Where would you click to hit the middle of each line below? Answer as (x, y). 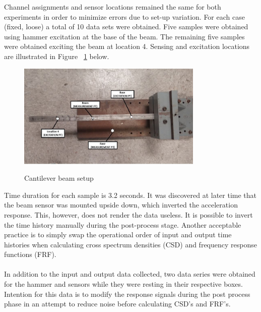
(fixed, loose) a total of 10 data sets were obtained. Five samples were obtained (126, 27)
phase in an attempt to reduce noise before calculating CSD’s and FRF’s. (117, 304)
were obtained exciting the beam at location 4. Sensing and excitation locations (127, 46)
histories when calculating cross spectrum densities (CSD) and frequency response (130, 244)
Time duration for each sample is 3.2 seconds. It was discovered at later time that (130, 195)
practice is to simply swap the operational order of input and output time (118, 235)
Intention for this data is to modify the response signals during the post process (127, 294)
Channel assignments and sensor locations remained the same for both (113, 7)
